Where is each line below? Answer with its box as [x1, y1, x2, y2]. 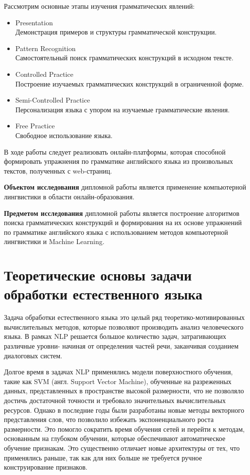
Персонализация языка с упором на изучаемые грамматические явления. [15, 104, 230, 114]
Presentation [15, 17, 53, 27]
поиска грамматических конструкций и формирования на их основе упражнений [4, 217, 242, 228]
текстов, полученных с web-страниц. [4, 165, 112, 176]
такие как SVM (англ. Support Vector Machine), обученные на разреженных [4, 376, 232, 386]
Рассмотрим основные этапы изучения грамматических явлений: [4, 1, 195, 11]
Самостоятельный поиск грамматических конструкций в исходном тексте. [15, 53, 233, 63]
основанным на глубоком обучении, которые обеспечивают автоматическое [4, 433, 226, 443]
